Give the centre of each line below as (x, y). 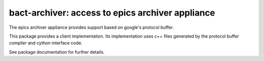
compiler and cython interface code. (46, 43)
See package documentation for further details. (57, 52)
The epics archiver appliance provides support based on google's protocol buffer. (91, 27)
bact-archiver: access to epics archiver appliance (112, 13)
